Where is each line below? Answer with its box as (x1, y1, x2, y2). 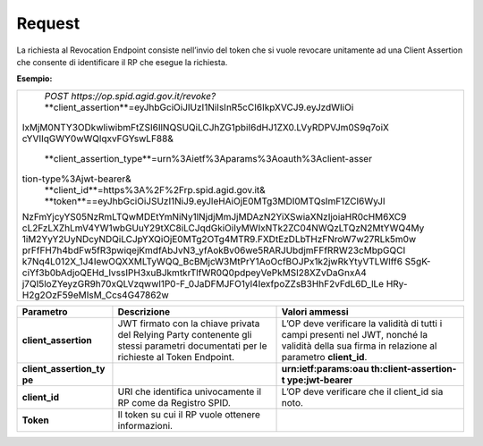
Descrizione (117, 305, 170, 317)
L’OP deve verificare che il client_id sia (281, 385, 444, 398)
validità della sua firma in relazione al (281, 340, 437, 352)
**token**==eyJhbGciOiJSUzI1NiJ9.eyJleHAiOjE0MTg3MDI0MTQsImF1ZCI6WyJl (44, 195, 386, 207)
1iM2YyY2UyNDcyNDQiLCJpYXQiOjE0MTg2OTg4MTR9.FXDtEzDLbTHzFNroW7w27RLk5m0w (21, 232, 417, 245)
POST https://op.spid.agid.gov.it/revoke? (44, 89, 216, 102)
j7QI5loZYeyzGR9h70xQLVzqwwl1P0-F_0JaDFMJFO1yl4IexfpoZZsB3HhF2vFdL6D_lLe (21, 277, 385, 290)
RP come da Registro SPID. (117, 396, 232, 408)
